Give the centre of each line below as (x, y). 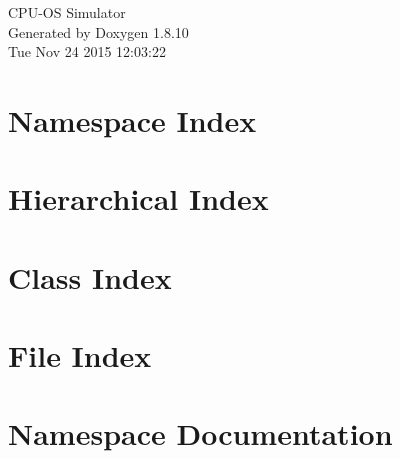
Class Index (90, 276)
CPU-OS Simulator (67, 12)
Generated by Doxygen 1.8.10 (98, 31)
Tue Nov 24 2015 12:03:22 (87, 51)
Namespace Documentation (200, 433)
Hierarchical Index (138, 198)
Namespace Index (132, 119)
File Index (80, 355)
